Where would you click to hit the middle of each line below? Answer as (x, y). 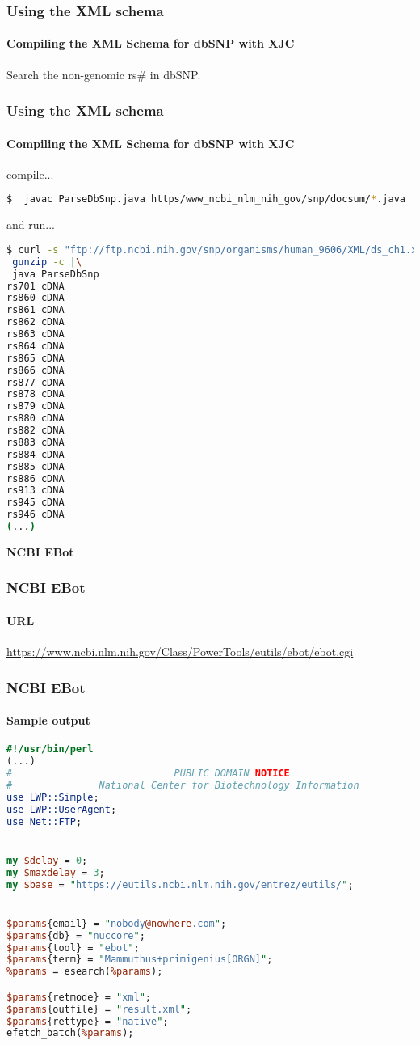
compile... (30, 173)
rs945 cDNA (36, 503)
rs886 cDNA (36, 478)
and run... (31, 224)
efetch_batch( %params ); (70, 1033)
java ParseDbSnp (56, 274)
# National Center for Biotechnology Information (183, 786)
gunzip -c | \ (47, 262)
